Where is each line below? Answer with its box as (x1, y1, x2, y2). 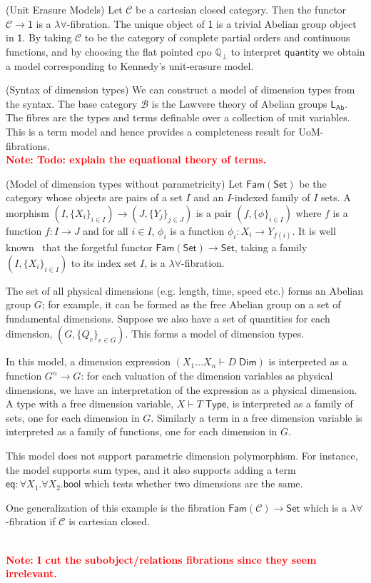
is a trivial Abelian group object (216, 16, 357, 31)
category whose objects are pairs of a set (6, 190, 183, 205)
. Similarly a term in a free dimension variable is (151, 410, 362, 425)
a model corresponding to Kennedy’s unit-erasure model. (6, 58, 254, 73)
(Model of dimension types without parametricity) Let (6, 176, 243, 191)
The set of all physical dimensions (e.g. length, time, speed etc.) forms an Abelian (6, 283, 363, 298)
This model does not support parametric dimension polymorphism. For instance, (6, 448, 358, 463)
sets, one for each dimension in (6, 410, 140, 425)
